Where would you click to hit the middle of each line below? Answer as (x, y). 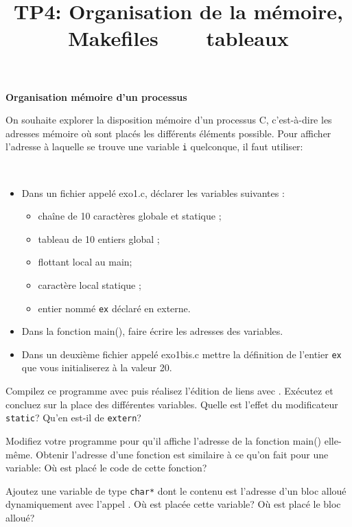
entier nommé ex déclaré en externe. (114, 308)
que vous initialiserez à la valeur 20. (97, 367)
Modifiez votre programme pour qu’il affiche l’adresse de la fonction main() (164, 440)
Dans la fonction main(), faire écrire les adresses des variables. (152, 331)
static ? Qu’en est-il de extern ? (73, 418)
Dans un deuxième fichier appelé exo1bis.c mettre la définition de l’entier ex (181, 354)
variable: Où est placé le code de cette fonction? (106, 468)
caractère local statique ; (90, 284)
